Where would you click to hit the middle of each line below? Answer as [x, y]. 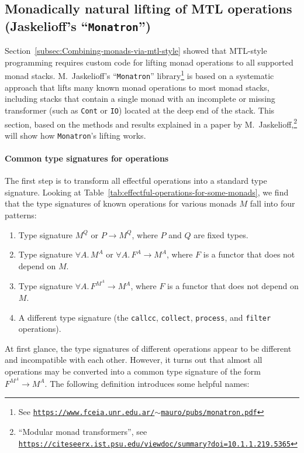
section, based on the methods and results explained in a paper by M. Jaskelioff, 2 [151, 123]
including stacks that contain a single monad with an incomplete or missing [140, 99]
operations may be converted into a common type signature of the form [133, 371]
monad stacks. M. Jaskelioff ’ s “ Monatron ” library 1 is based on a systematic [139, 75]
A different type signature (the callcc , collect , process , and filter [145, 317]
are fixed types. [221, 234]
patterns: [21, 215]
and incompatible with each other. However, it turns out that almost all [134, 360]
